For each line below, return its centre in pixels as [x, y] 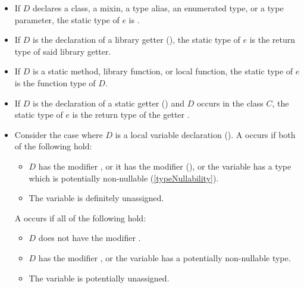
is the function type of [55, 82]
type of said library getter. [63, 51]
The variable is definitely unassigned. [96, 198]
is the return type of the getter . [131, 115]
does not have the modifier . [90, 238]
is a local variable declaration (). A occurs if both [205, 134]
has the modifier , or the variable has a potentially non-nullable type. [164, 257]
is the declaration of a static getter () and [109, 103]
